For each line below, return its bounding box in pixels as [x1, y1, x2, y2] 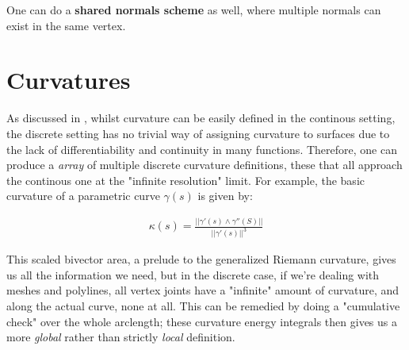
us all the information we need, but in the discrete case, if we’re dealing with [6, 266, 380, 283]
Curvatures [6, 63, 131, 96]
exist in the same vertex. [6, 17, 126, 33]
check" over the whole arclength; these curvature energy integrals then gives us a [6, 313, 397, 329]
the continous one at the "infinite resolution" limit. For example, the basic [6, 171, 365, 188]
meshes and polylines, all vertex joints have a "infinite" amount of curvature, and [6, 282, 399, 298]
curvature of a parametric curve [6, 187, 160, 204]
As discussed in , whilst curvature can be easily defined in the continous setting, [6, 110, 396, 126]
